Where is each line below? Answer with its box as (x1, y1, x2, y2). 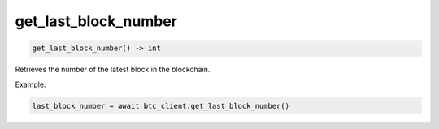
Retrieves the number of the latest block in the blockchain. (15, 65, 211, 75)
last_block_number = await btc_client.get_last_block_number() (32, 101, 290, 110)
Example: (15, 80, 46, 89)
